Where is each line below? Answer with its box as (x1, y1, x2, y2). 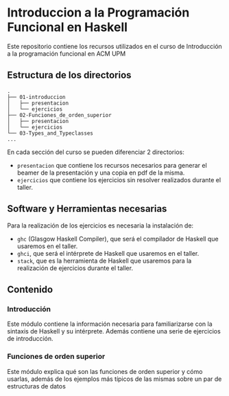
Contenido (7, 283, 53, 295)
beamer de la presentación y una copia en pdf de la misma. (16, 168, 185, 177)
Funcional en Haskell (7, 19, 128, 35)
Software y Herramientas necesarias (7, 203, 167, 214)
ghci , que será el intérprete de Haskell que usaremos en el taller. (16, 249, 200, 257)
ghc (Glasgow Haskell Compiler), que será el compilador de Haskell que (16, 234, 219, 243)
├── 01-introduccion (7, 93, 67, 100)
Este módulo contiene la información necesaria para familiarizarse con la (7, 320, 213, 328)
